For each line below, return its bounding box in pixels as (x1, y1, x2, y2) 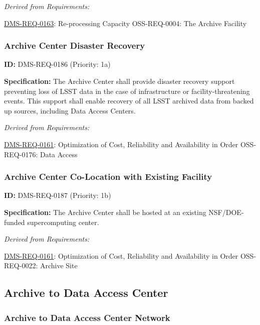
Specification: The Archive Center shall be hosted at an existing (4, 206, 206, 217)
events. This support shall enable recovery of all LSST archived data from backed (4, 95, 254, 106)
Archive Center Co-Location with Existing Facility (4, 170, 212, 183)
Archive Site (40, 260, 78, 271)
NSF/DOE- (208, 206, 244, 217)
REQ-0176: (4, 149, 38, 159)
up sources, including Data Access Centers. (4, 105, 136, 116)
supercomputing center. (27, 216, 99, 227)
